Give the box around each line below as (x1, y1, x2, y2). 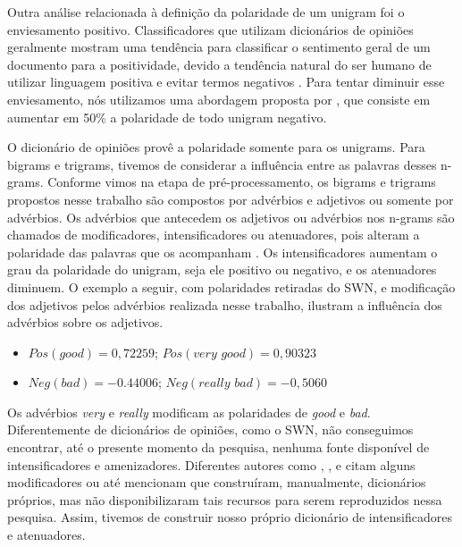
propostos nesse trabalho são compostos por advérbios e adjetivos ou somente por (7, 189, 454, 208)
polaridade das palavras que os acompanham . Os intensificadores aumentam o (7, 242, 438, 261)
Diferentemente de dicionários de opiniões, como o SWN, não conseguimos (7, 420, 414, 439)
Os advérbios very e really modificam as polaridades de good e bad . (7, 402, 371, 421)
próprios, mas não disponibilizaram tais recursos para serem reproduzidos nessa (7, 490, 442, 509)
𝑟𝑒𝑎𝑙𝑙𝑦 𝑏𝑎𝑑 (198, 377, 253, 391)
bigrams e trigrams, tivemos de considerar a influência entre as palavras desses (7, 155, 437, 173)
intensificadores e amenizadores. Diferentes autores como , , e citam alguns (7, 455, 416, 474)
